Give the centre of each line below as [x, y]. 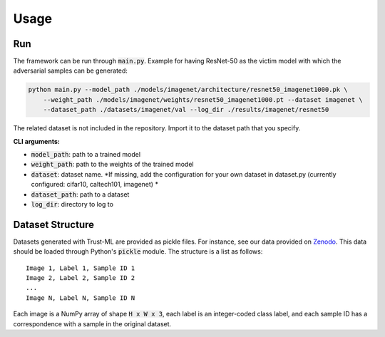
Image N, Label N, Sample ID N [81, 298]
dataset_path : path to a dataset [80, 194]
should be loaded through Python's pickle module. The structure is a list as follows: [138, 252]
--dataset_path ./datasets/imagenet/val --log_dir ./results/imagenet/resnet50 [186, 110]
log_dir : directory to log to [72, 204]
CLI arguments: [36, 141]
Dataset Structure [54, 224]
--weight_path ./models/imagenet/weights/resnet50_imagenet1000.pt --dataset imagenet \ [203, 99]
